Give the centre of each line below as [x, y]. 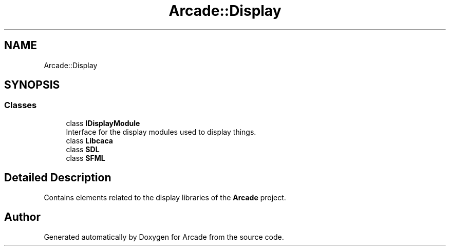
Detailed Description [58, 178]
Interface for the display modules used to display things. [161, 132]
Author [22, 217]
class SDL [83, 149]
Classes [21, 105]
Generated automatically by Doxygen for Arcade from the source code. [164, 237]
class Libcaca [89, 140]
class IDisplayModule [103, 123]
